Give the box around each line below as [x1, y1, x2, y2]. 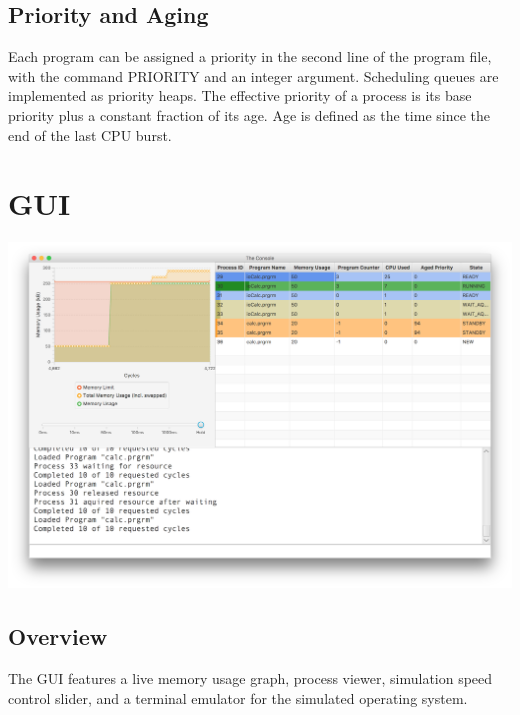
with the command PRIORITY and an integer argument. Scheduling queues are [8, 65, 499, 86]
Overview [8, 621, 108, 652]
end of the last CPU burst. [8, 124, 172, 145]
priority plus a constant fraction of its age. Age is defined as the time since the [8, 104, 490, 125]
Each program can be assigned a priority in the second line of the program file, [8, 46, 492, 67]
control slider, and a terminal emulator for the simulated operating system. [8, 687, 468, 708]
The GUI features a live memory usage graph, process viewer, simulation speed [8, 668, 493, 689]
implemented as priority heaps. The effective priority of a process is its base [8, 85, 472, 106]
